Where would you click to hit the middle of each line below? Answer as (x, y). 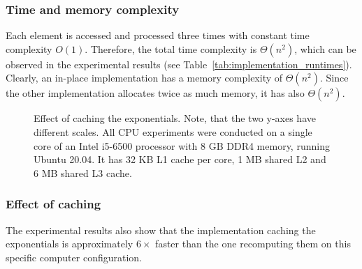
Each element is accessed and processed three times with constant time (158, 35)
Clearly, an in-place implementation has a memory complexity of (144, 78)
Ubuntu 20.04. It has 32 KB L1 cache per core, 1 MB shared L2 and (180, 159)
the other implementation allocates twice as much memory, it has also (155, 93)
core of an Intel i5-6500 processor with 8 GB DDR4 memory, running (182, 145)
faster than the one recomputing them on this (253, 244)
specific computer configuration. (74, 257)
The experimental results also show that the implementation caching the (161, 230)
